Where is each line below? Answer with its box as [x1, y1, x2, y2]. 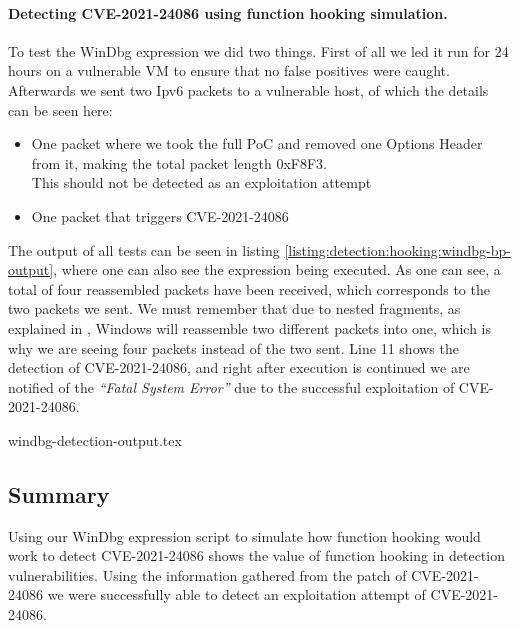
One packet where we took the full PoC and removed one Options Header [31, 133, 483, 154]
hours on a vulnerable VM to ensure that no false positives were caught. [8, 60, 450, 81]
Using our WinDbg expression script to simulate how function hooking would [8, 525, 481, 546]
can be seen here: [8, 99, 113, 120]
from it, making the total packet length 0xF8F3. [31, 152, 328, 173]
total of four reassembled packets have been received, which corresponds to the [8, 278, 490, 299]
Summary [8, 478, 110, 509]
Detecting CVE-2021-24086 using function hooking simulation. [8, 2, 448, 23]
